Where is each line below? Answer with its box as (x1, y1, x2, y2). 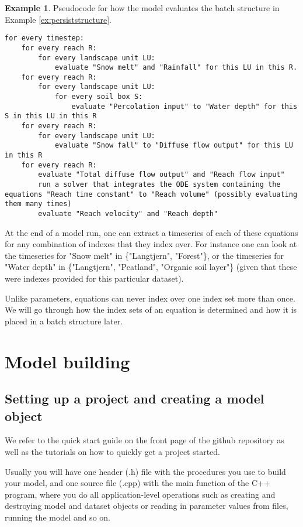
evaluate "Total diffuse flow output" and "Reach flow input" (38, 170, 285, 179)
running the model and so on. (5, 511, 110, 523)
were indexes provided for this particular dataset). (5, 272, 184, 285)
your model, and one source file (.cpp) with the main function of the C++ (5, 477, 270, 489)
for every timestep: (5, 34, 85, 43)
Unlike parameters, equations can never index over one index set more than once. (5, 292, 295, 304)
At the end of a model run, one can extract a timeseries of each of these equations (5, 226, 298, 238)
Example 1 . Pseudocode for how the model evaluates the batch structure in (5, 2, 280, 13)
